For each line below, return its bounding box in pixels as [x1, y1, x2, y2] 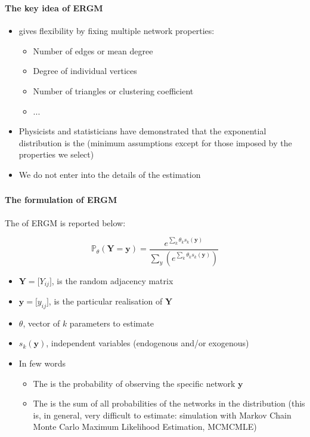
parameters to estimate [69, 316, 154, 329]
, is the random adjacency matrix [51, 274, 173, 287]
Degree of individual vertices [33, 64, 137, 77]
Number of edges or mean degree [33, 44, 153, 57]
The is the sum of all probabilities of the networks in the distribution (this [33, 397, 305, 410]
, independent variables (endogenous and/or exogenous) [46, 337, 249, 349]
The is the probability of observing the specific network [33, 377, 235, 389]
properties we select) [18, 148, 94, 161]
